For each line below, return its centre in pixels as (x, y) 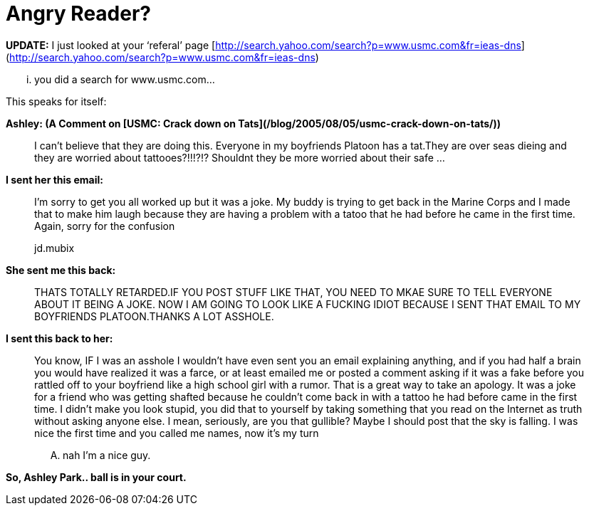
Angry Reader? (79, 14)
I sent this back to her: (59, 338)
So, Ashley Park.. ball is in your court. (96, 477)
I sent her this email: (54, 179)
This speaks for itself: (56, 101)
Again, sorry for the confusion (105, 226)
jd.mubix (54, 248)
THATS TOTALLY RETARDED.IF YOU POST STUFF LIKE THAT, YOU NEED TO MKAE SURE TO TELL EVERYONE (293, 292)
